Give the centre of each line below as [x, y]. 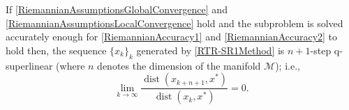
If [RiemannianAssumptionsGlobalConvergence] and [117, 9]
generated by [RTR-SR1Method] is [210, 50]
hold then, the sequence [56, 50]
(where [70, 65]
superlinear [29, 65]
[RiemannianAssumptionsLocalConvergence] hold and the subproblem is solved [174, 23]
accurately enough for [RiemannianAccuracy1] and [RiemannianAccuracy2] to [172, 37]
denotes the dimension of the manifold [179, 65]
